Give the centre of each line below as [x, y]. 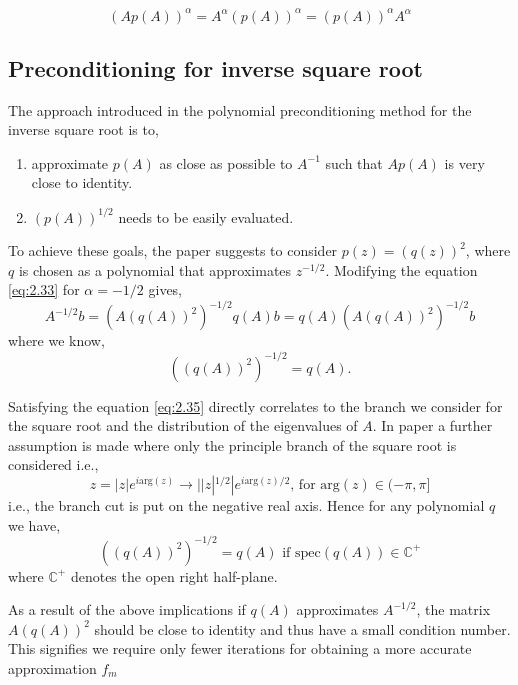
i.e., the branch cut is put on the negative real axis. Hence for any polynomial [246, 504]
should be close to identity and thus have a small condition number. [302, 628]
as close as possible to [226, 162]
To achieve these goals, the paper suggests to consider [173, 250]
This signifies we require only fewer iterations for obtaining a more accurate [240, 648]
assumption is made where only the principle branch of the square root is [232, 444]
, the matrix [453, 609]
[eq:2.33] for [44, 289]
